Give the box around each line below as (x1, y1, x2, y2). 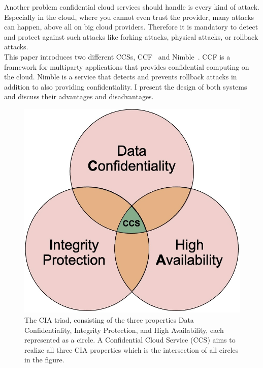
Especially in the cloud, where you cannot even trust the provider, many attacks (4, 11, 254, 22)
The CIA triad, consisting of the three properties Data (24, 315, 194, 325)
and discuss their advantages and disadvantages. (4, 91, 154, 102)
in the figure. (24, 354, 64, 365)
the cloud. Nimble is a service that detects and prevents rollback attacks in (4, 71, 237, 82)
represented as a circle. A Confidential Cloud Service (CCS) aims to (24, 334, 236, 345)
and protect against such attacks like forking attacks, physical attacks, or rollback (4, 31, 258, 42)
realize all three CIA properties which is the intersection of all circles (24, 344, 239, 355)
